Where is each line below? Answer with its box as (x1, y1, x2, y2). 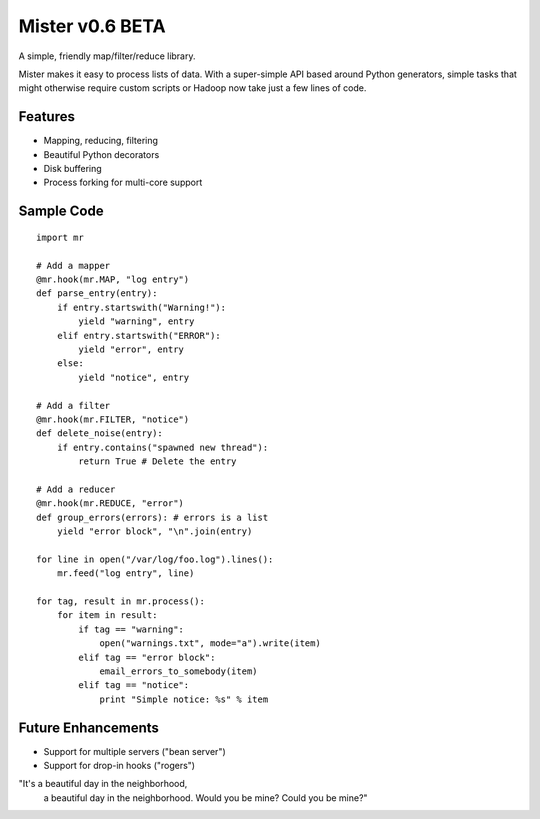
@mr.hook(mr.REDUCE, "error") (36, 498, 185, 509)
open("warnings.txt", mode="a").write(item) (99, 638, 322, 649)
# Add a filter (36, 400, 111, 411)
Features (18, 108, 75, 125)
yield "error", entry (78, 343, 185, 355)
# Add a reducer (36, 483, 116, 495)
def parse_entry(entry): (36, 288, 158, 299)
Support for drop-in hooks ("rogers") (43, 760, 195, 771)
